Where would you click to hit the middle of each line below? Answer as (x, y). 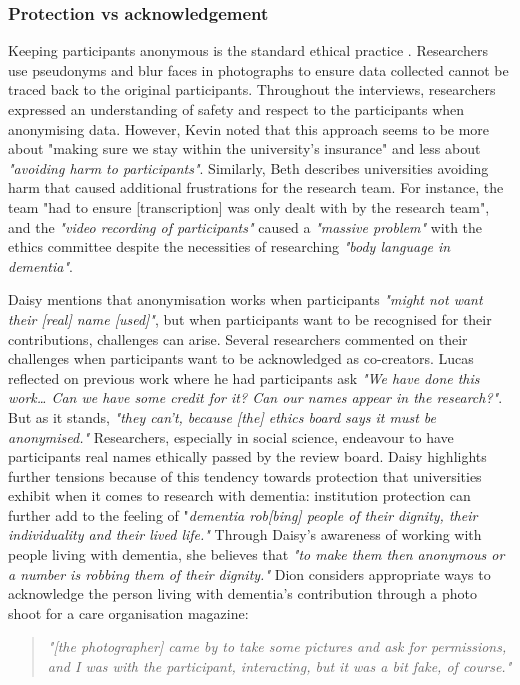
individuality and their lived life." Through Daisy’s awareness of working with (245, 534)
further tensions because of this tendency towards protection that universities (245, 475)
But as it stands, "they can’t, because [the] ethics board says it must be (222, 416)
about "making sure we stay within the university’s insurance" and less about (244, 148)
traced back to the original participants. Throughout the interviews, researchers (252, 89)
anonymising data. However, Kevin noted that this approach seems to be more (249, 128)
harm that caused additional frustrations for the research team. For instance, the (256, 187)
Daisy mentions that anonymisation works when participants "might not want (245, 299)
